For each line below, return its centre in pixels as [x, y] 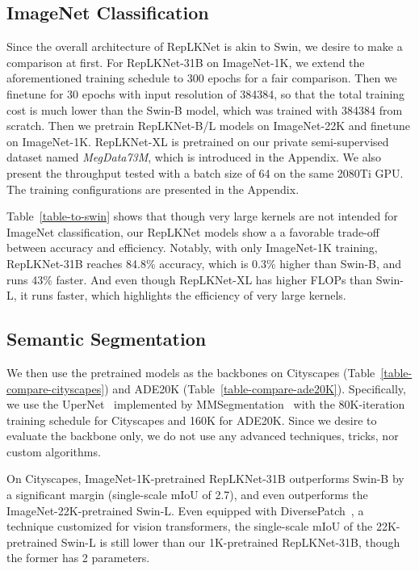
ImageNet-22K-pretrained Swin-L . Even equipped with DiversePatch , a [185, 510]
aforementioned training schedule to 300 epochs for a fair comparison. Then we [202, 78]
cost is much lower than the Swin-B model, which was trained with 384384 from [205, 109]
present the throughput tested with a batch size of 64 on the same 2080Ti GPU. [205, 172]
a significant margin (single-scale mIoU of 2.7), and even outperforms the [187, 495]
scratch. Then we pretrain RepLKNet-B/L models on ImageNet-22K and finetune [208, 126]
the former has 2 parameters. [78, 558]
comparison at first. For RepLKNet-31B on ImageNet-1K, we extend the [186, 62]
